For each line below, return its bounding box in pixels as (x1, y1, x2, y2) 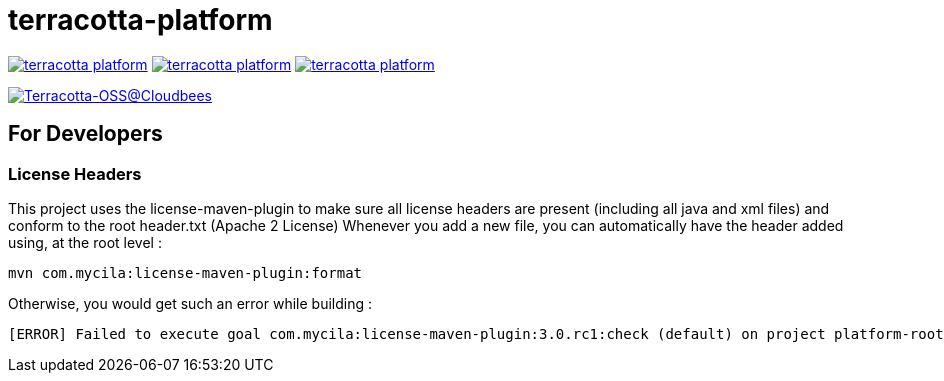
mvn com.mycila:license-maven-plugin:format (8, 264, 363, 281)
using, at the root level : (8, 233, 162, 251)
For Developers (8, 121, 163, 147)
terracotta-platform (8, 3, 273, 37)
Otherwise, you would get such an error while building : (8, 294, 373, 312)
